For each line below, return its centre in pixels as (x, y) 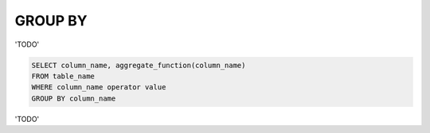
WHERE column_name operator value (99, 87)
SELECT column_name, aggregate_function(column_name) (139, 65)
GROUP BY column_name (74, 98)
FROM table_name (63, 76)
